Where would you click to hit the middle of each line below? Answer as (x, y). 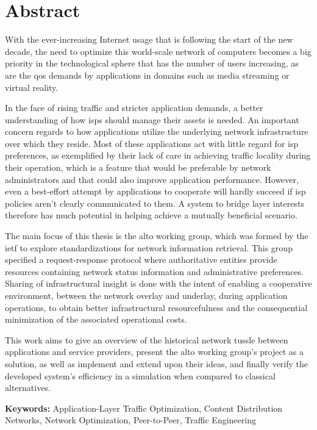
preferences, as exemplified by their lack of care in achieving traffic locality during (158, 155)
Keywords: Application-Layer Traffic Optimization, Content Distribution (144, 408)
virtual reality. (32, 87)
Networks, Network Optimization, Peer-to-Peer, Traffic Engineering (130, 420)
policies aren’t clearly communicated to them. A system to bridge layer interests (155, 203)
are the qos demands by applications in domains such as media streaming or (147, 75)
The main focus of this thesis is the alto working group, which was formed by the (157, 236)
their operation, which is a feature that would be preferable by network (138, 167)
